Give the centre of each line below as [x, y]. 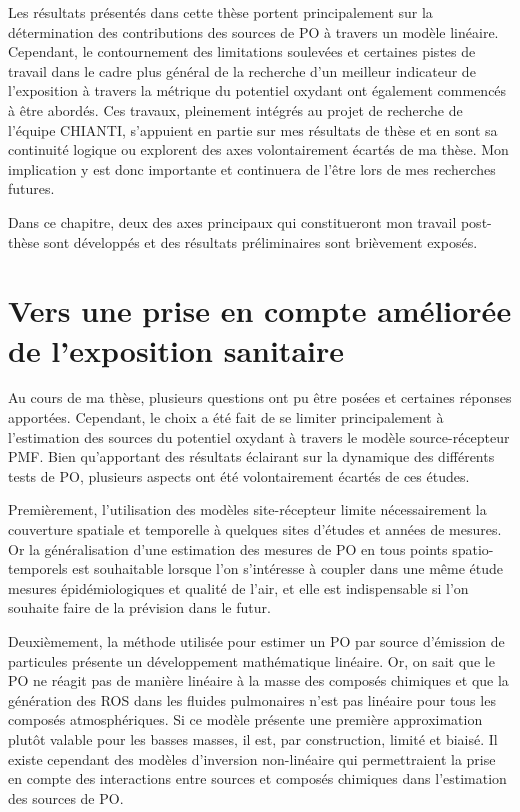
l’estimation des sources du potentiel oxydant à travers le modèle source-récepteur [259, 436]
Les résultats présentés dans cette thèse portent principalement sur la [220, 12]
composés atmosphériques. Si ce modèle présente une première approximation [245, 719]
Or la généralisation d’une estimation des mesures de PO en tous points [228, 548]
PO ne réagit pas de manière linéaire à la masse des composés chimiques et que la [258, 680]
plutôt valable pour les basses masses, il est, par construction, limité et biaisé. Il [253, 738]
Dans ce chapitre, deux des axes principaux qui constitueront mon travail [232, 221]
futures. [31, 188]
